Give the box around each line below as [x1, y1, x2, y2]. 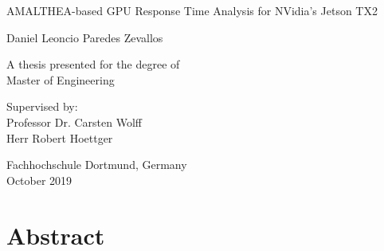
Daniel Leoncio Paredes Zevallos [6, 29, 163, 45]
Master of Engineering [6, 71, 115, 88]
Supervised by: [6, 98, 78, 115]
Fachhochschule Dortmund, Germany [6, 156, 187, 173]
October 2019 [6, 171, 72, 188]
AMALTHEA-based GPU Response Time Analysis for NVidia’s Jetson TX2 [6, 2, 378, 18]
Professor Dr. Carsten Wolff [6, 113, 142, 130]
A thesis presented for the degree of [6, 56, 180, 73]
